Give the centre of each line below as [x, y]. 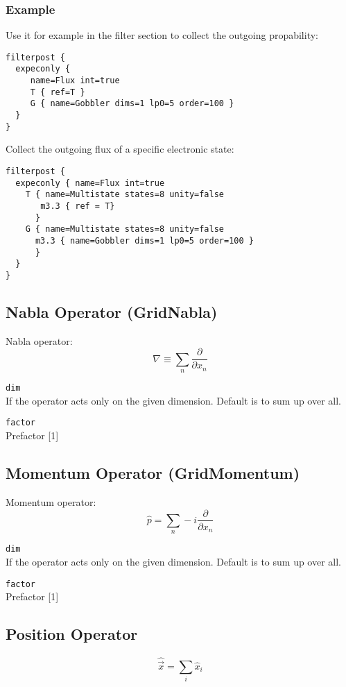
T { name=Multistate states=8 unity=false [124, 195]
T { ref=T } [58, 92]
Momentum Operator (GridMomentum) [153, 473]
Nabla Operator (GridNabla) [112, 311]
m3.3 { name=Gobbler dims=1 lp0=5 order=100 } [144, 240]
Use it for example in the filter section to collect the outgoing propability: [162, 35]
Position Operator [72, 634]
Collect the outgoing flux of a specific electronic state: [120, 149]
